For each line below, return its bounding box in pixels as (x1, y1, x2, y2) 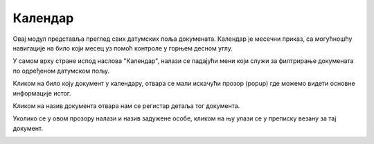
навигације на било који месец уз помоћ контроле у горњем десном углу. (12, 44, 233, 52)
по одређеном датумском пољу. (12, 66, 110, 75)
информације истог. (12, 89, 72, 97)
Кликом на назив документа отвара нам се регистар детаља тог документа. (12, 101, 240, 110)
